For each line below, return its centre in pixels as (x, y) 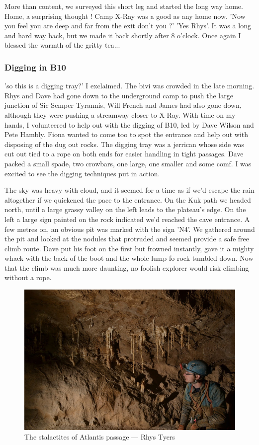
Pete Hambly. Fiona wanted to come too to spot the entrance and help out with (127, 134)
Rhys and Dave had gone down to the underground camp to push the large (119, 95)
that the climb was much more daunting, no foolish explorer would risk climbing (127, 267)
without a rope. (28, 277)
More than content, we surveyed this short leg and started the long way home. (124, 6)
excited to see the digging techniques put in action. (82, 173)
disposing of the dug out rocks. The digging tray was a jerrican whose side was (125, 144)
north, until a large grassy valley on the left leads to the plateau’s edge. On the (125, 209)
